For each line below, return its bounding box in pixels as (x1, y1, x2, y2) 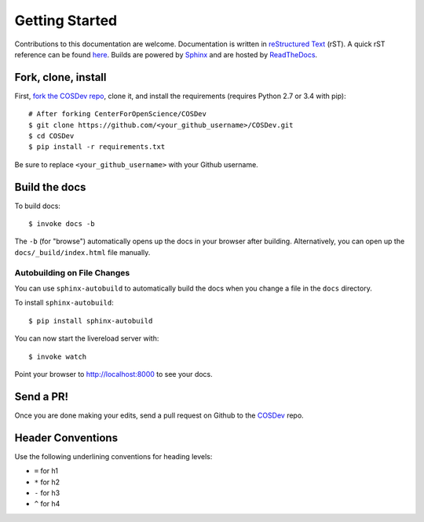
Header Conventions (14, 431, 118, 444)
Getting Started (14, 12, 118, 29)
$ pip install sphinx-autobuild (28, 316, 153, 325)
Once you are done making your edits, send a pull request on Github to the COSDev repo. (14, 411, 304, 420)
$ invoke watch (28, 352, 87, 361)
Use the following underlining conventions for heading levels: (14, 451, 213, 461)
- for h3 (34, 487, 60, 498)
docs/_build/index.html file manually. (14, 247, 151, 257)
